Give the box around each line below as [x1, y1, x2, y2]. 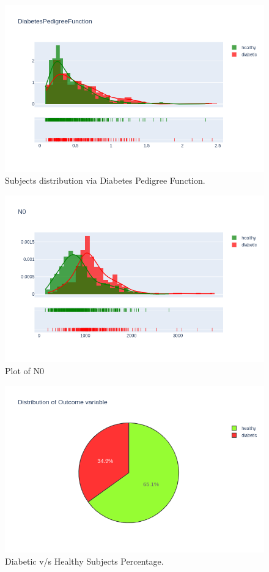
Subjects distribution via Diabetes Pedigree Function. [5, 174, 205, 187]
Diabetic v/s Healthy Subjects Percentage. [5, 554, 164, 567]
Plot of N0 [5, 364, 44, 377]
